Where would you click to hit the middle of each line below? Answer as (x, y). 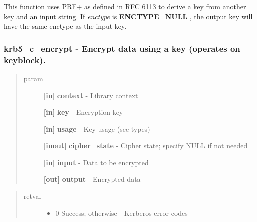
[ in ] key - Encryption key (83, 112)
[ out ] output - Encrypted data (92, 179)
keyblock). (25, 60)
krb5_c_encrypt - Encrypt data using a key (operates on (122, 48)
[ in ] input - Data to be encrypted (96, 162)
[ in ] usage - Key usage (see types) (97, 129)
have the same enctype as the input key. (65, 26)
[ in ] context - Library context (91, 95)
